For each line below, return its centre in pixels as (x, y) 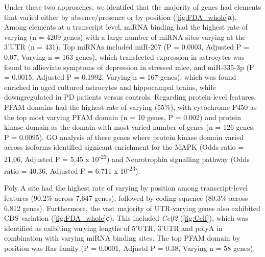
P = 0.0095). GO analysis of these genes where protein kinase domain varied (124, 137)
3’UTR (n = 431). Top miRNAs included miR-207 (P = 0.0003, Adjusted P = (127, 47)
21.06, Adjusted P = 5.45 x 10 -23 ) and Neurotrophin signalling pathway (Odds (127, 158)
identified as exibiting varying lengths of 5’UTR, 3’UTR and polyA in (113, 228)
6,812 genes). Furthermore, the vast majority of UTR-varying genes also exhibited (132, 208)
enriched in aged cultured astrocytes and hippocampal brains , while (110, 87)
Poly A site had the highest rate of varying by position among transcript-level (126, 188)
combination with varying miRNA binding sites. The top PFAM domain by (122, 238)
